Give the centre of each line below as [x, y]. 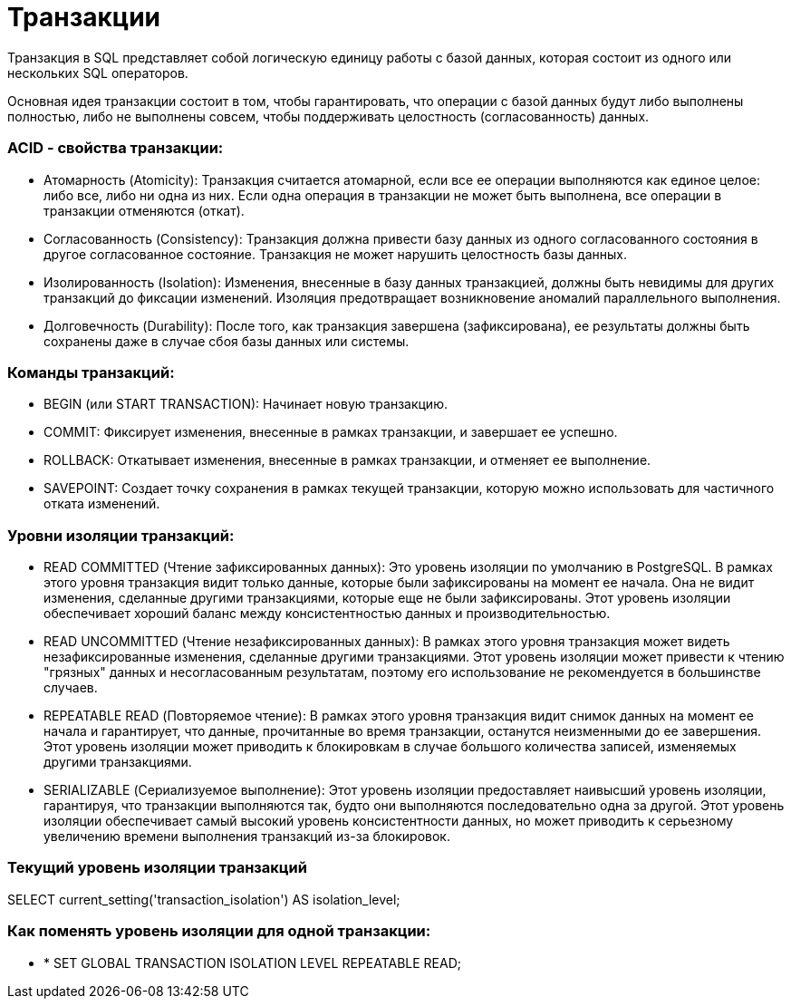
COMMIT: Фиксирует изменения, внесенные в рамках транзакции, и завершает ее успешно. [331, 432]
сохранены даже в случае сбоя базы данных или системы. [227, 341]
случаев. [71, 687]
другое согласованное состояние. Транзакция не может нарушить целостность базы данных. [335, 254]
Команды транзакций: [91, 372]
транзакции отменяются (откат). [144, 210]
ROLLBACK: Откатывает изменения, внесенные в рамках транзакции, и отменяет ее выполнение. [347, 460]
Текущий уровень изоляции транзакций [157, 868]
